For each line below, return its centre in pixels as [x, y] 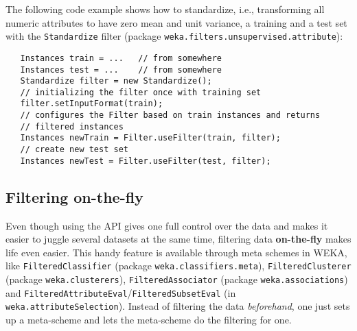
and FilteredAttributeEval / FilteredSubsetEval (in [121, 292]
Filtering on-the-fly [74, 196]
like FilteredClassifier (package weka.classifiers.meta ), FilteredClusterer [178, 266]
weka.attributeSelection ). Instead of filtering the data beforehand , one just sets [178, 306]
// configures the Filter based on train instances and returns [170, 115]
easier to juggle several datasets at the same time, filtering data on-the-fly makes [178, 239]
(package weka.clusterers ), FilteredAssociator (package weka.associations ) [177, 279]
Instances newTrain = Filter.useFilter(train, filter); [150, 138]
